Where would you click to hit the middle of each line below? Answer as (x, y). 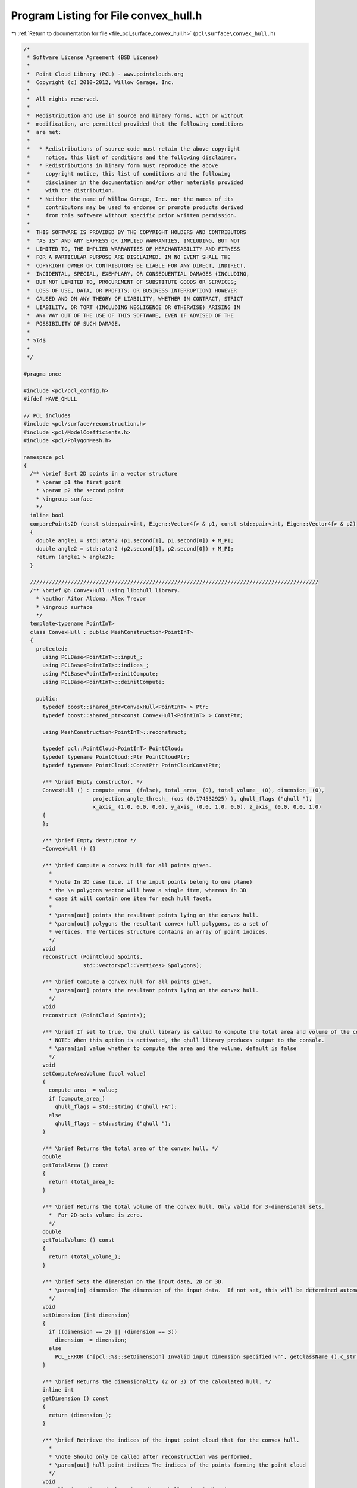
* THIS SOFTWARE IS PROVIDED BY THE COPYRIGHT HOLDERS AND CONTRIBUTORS (137, 232)
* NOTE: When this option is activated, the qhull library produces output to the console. (187, 1040)
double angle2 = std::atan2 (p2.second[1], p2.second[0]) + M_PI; (135, 548)
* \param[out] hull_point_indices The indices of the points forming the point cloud (177, 1465)
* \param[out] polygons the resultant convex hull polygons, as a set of (159, 923)
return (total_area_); (82, 1182)
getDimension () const (76, 1398)
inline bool (47, 515)
